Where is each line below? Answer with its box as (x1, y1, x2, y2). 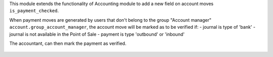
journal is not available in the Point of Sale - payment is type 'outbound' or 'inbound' (9, 31, 185, 37)
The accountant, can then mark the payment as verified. (9, 40, 126, 46)
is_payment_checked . (9, 8, 59, 14)
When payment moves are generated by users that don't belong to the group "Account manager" (9, 17, 212, 23)
